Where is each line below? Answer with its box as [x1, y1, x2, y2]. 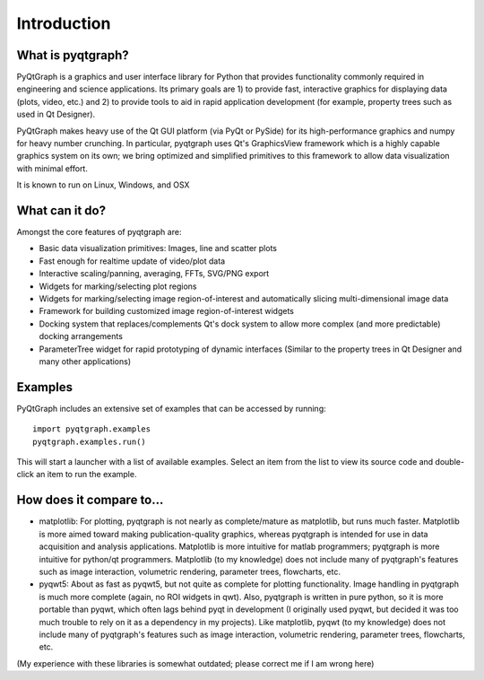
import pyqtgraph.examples [32, 424, 151, 434]
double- [435, 457, 465, 467]
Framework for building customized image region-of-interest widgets [39, 306, 295, 317]
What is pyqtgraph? [16, 48, 129, 63]
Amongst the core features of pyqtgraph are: [16, 227, 182, 238]
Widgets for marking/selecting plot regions [39, 281, 197, 292]
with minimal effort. [16, 162, 89, 174]
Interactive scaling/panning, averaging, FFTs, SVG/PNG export [39, 268, 270, 279]
